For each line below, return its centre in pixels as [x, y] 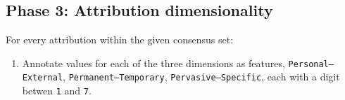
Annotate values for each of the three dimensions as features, [153, 63]
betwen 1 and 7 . [57, 91]
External [43, 78]
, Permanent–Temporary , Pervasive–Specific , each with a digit [201, 77]
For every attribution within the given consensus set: [120, 40]
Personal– [311, 64]
